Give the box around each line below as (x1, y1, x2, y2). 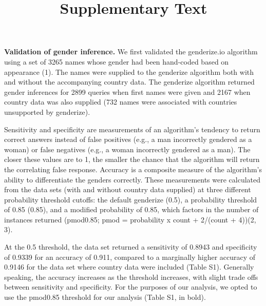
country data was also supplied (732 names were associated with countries (4, 96, 237, 107)
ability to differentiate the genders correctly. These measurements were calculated (4, 174, 261, 185)
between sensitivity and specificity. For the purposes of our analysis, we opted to (4, 281, 257, 292)
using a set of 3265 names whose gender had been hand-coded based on (4, 56, 229, 67)
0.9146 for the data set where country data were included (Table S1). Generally (4, 261, 254, 272)
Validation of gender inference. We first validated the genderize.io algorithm (4, 46, 258, 57)
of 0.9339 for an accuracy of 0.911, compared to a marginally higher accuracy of (4, 251, 256, 262)
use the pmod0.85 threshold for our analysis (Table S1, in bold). (4, 292, 206, 302)
